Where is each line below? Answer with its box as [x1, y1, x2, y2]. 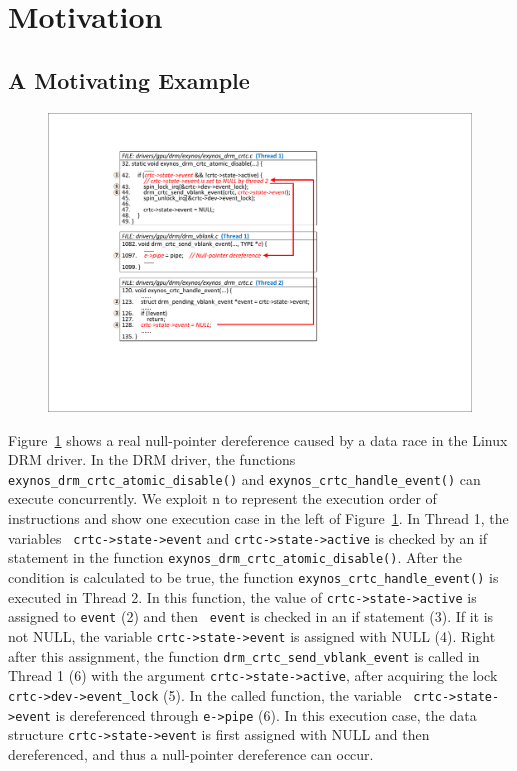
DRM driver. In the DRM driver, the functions [8, 449, 296, 470]
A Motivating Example [8, 64, 250, 95]
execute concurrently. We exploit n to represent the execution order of [8, 488, 437, 509]
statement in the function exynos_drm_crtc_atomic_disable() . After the [8, 547, 463, 568]
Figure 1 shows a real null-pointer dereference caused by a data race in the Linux [8, 429, 508, 450]
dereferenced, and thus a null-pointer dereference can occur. [8, 743, 374, 764]
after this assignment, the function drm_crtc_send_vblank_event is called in [8, 645, 480, 666]
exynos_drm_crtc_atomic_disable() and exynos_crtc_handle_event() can [8, 468, 481, 489]
